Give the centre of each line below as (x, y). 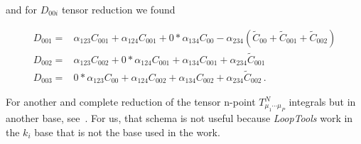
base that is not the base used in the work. (127, 132)
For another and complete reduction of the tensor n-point (131, 102)
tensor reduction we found (118, 9)
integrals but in (322, 102)
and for (22, 9)
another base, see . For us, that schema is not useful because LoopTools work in (179, 118)
